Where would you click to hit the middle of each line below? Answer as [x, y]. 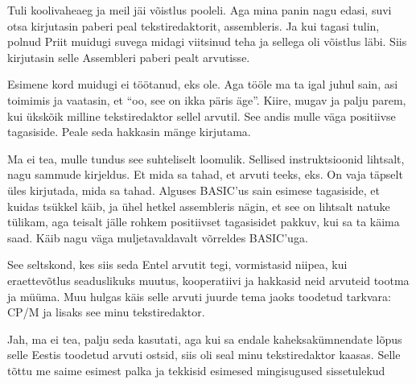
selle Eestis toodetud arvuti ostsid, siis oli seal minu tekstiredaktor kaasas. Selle [204, 355]
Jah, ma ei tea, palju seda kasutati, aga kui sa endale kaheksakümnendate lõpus [205, 339]
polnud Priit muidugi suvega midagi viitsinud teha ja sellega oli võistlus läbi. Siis [207, 41]
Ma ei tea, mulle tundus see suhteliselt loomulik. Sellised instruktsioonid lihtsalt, [206, 158]
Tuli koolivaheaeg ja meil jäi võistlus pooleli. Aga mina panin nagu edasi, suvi [200, 10]
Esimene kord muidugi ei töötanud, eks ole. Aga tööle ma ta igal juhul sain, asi [203, 84]
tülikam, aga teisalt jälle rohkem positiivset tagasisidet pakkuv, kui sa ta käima [204, 222]
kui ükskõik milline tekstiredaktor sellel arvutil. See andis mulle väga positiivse [202, 116]
